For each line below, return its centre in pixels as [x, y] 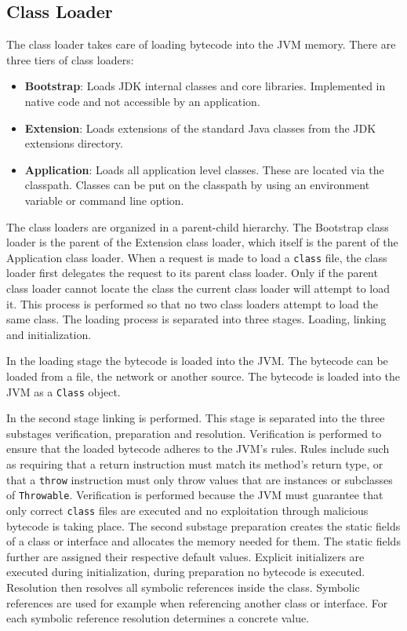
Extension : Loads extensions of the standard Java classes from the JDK [200, 128]
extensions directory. [74, 143]
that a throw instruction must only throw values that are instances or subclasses [200, 479]
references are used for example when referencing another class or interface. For [197, 602]
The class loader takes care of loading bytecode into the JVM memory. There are [201, 44]
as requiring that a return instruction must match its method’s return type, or [195, 463]
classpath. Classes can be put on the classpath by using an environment [197, 185]
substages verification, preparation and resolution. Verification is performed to [194, 433]
